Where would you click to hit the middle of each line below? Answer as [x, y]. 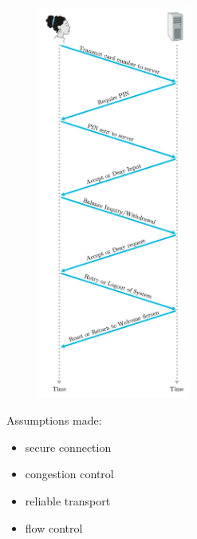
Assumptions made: [54, 420]
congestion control [69, 474]
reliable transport [68, 501]
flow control [54, 527]
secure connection [68, 447]
